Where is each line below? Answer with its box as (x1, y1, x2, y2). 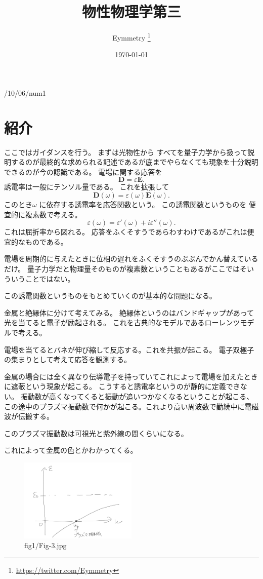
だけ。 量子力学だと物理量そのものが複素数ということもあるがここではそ (4, 263, 247, 274)
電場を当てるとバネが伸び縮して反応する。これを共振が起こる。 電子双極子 (4, 344, 254, 355)
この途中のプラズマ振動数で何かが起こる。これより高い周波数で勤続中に (4, 401, 245, 411)
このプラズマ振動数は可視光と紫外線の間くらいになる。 (4, 428, 188, 438)
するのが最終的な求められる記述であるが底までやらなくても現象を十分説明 (11, 157, 258, 167)
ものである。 (25, 236, 68, 247)
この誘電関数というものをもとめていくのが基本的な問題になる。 (4, 290, 216, 301)
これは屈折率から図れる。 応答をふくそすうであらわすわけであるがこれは (4, 226, 247, 237)
